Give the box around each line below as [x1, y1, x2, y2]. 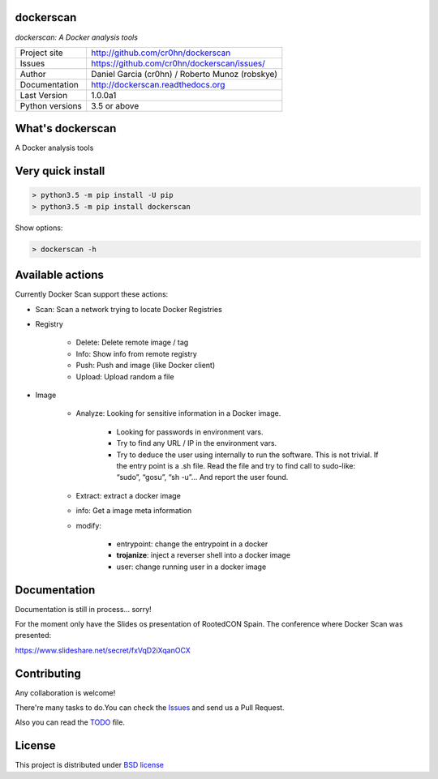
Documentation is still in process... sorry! [15, 604, 152, 614]
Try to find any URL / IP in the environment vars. [116, 439, 277, 448]
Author [19, 68, 46, 79]
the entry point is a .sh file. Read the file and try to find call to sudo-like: [116, 460, 356, 470]
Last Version [19, 89, 68, 101]
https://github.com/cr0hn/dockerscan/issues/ [90, 58, 265, 69]
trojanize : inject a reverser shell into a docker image [116, 550, 291, 560]
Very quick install [15, 165, 105, 178]
